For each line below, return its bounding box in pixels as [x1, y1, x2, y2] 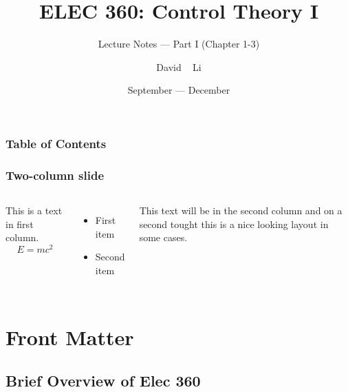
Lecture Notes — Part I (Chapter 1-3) [98, 37, 260, 51]
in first [6, 216, 34, 231]
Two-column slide [6, 166, 105, 183]
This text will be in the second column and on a [139, 203, 342, 218]
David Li [156, 59, 202, 74]
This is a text [6, 203, 63, 218]
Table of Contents [6, 134, 107, 152]
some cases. [139, 230, 188, 245]
